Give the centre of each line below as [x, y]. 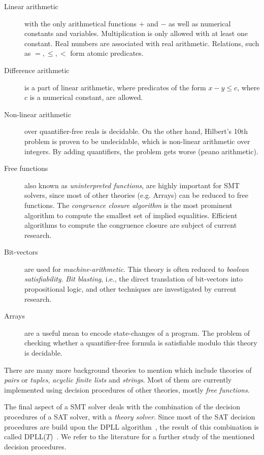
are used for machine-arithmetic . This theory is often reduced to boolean [137, 269]
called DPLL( [25, 436]
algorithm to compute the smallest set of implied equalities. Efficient [131, 215]
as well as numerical [200, 23]
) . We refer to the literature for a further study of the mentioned [153, 436]
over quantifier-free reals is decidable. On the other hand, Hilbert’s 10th [136, 131]
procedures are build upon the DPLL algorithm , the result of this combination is [131, 426]
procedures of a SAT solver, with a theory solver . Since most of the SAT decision [130, 416]
